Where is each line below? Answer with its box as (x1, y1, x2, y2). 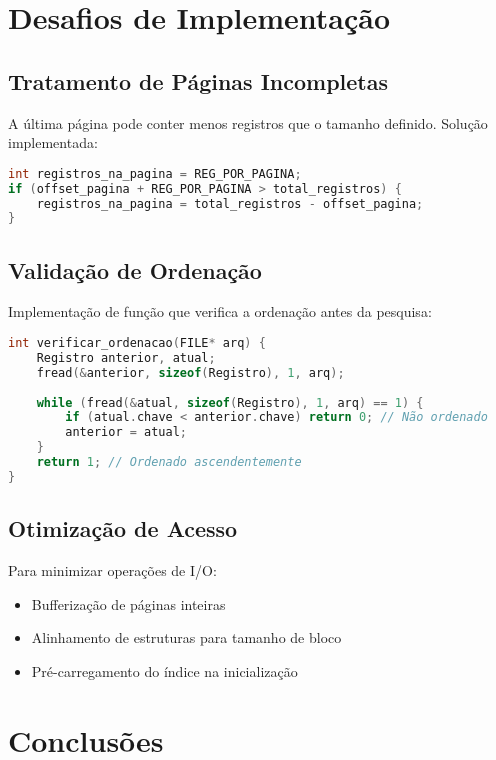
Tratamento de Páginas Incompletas (8, 65, 388, 96)
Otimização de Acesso (8, 513, 238, 544)
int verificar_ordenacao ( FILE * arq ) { (8, 336, 266, 351)
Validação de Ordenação (8, 254, 262, 285)
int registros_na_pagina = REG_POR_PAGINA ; (8, 166, 302, 181)
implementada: (8, 132, 98, 153)
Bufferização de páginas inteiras (31, 593, 226, 614)
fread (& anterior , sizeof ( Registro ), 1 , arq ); (36, 365, 345, 380)
